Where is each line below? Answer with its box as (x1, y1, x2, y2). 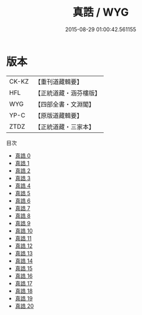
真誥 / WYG (72, 5, 129, 19)
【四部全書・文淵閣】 (34, 100, 95, 108)
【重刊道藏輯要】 (34, 78, 83, 86)
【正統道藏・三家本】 (34, 123, 95, 131)
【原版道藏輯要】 (34, 111, 83, 120)
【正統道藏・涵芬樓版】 (34, 88, 101, 97)
